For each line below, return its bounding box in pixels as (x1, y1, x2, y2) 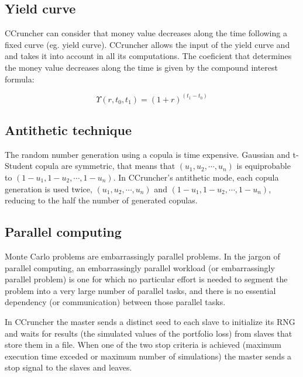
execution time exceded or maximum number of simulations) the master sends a (5, 350, 292, 362)
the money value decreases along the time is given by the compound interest (5, 61, 278, 73)
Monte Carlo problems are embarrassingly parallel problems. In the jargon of (5, 250, 280, 262)
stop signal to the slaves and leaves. (5, 361, 132, 373)
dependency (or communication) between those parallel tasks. (5, 296, 226, 308)
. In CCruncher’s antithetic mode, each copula (113, 171, 279, 183)
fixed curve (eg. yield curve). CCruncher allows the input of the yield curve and (5, 38, 290, 50)
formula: (5, 72, 35, 85)
